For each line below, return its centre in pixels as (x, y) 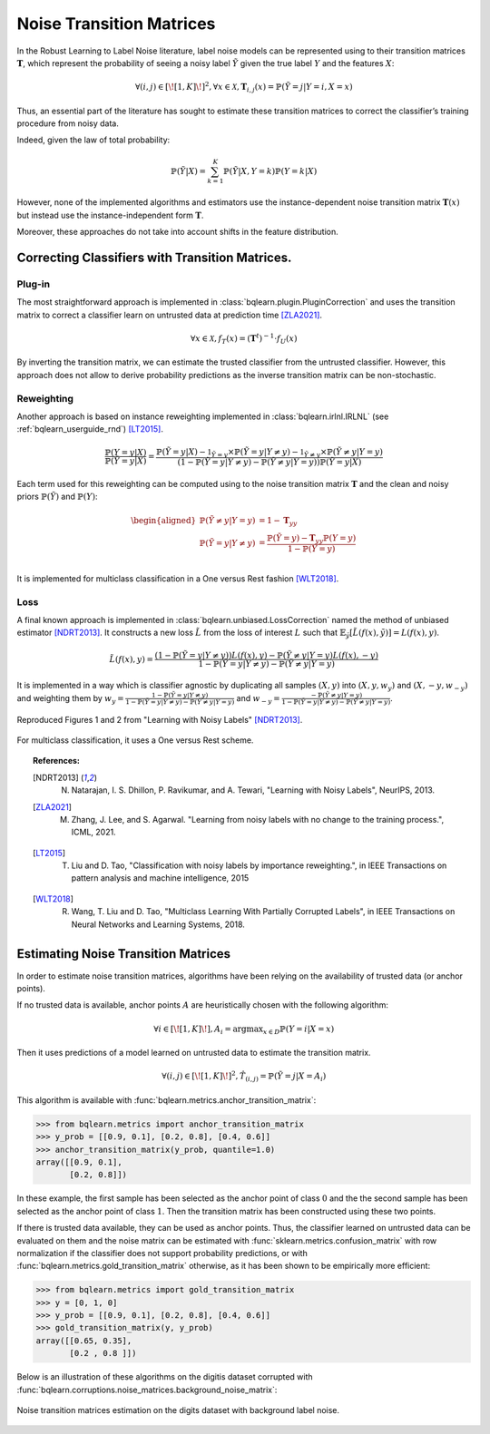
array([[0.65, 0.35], (84, 1341)
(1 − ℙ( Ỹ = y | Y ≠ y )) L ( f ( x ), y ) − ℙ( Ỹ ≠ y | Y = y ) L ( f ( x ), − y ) (266, 655)
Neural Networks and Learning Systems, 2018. (158, 924)
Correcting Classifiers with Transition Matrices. (154, 257)
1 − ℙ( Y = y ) (311, 549)
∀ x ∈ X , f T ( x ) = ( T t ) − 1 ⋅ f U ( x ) (244, 339)
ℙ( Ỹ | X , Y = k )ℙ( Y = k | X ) (270, 171)
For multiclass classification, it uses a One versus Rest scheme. (135, 740)
